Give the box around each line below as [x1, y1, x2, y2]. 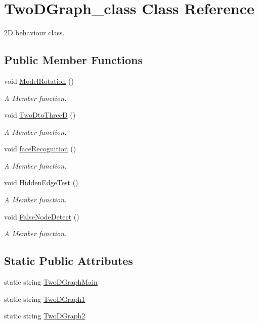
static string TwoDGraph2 [4, 310, 85, 321]
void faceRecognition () [4, 143, 76, 154]
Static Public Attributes [4, 253, 133, 268]
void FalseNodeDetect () [4, 211, 79, 222]
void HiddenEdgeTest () [4, 177, 78, 188]
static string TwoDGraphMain [4, 277, 98, 287]
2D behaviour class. [4, 27, 65, 38]
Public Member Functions [4, 52, 143, 68]
